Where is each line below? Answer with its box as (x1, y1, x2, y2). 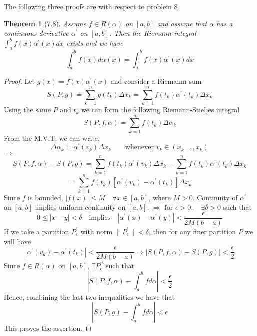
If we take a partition (4, 226, 69, 236)
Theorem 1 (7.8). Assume (4, 18, 86, 28)
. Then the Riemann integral (109, 28, 196, 38)
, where (148, 192, 171, 202)
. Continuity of (192, 192, 238, 202)
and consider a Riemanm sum (110, 76, 202, 86)
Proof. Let (4, 76, 35, 86)
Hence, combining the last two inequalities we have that (4, 291, 175, 302)
